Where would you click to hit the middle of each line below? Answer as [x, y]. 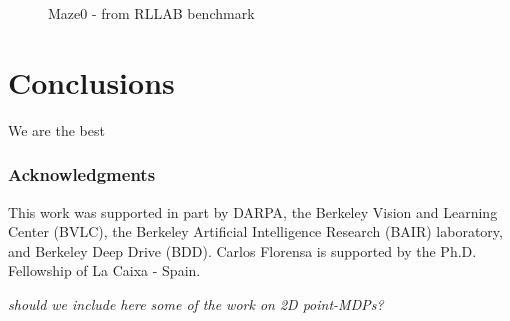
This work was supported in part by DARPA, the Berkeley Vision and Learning [253, 211]
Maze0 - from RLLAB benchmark [151, 13]
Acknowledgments [82, 174]
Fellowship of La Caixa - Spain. [104, 270]
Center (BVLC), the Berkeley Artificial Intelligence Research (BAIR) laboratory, [255, 231]
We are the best [56, 129]
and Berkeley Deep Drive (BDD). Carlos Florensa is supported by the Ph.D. [242, 250]
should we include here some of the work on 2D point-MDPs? [196, 303]
